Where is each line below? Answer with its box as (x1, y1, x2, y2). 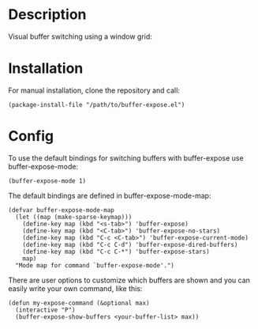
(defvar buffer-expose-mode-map (8, 206, 114, 214)
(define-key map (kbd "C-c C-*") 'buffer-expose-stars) (22, 248, 211, 255)
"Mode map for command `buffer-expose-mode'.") (15, 261, 175, 270)
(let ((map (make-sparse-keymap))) (15, 213, 133, 221)
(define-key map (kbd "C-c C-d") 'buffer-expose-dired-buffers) (22, 240, 238, 248)
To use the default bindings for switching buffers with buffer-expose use (8, 153, 244, 163)
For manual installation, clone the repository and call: (8, 85, 180, 95)
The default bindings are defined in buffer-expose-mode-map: (8, 191, 211, 200)
